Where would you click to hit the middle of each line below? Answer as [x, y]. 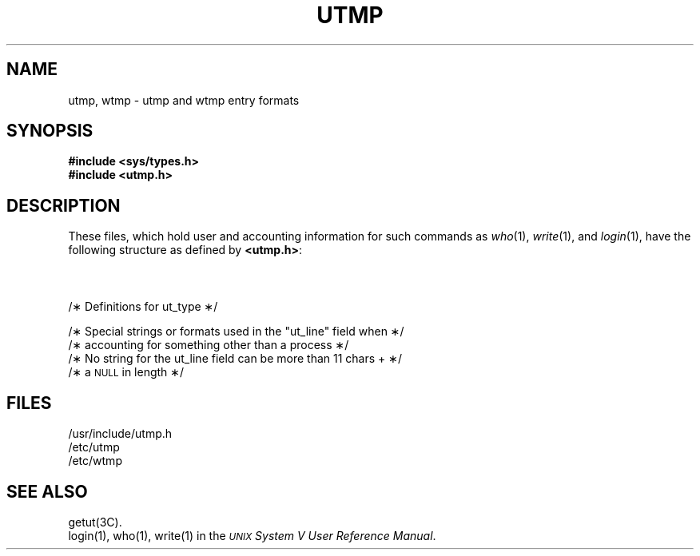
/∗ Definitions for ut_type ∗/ [143, 307]
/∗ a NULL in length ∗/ [126, 372]
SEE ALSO [47, 491]
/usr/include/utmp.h [120, 434]
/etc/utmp [94, 447]
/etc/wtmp [95, 461]
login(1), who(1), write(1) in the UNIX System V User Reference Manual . [252, 535]
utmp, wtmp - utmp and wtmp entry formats [184, 100]
